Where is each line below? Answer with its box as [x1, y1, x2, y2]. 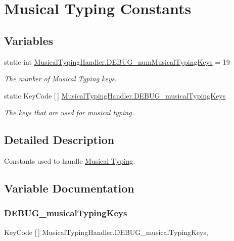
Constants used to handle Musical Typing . [4, 156, 135, 166]
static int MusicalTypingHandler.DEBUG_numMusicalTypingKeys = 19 [4, 56, 230, 67]
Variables [4, 32, 54, 48]
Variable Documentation [4, 180, 134, 196]
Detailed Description [4, 132, 115, 148]
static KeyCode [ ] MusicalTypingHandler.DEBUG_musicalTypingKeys [4, 90, 226, 101]
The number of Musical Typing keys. [4, 73, 117, 84]
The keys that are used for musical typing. [4, 107, 134, 118]
